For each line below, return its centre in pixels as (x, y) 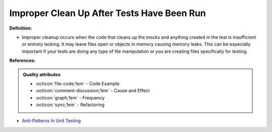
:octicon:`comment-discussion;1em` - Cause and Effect (93, 91)
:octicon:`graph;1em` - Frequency (70, 97)
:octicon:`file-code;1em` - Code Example (78, 83)
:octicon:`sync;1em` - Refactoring (70, 105)
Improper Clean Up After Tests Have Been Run (108, 13)
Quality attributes (42, 74)
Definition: (21, 28)
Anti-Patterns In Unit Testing (51, 121)
